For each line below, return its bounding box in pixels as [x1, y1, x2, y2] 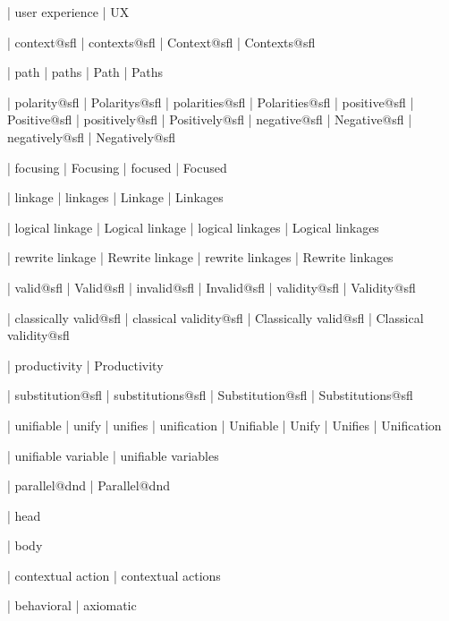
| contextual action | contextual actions [7, 566, 221, 584]
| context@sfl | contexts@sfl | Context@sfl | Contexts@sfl [7, 32, 316, 51]
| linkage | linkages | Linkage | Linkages [7, 188, 224, 207]
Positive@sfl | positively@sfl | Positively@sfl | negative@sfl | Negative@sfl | [7, 110, 412, 129]
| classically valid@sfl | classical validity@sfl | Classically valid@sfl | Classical [7, 308, 424, 327]
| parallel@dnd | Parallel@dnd [7, 476, 170, 495]
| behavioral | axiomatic [7, 596, 137, 615]
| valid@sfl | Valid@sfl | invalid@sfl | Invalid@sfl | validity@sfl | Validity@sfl [7, 277, 416, 296]
